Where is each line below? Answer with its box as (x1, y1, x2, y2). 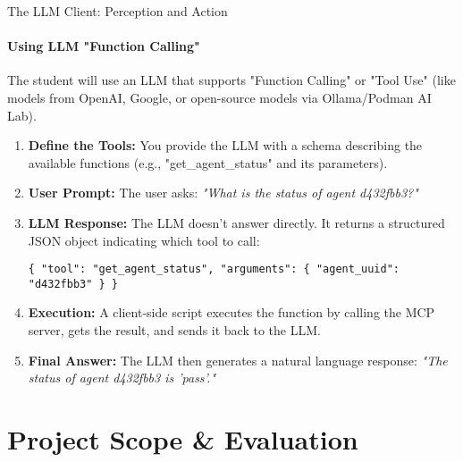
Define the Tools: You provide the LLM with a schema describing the (28, 136, 423, 155)
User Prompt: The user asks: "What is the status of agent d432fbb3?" (28, 183, 418, 202)
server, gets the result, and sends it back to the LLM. (28, 321, 321, 340)
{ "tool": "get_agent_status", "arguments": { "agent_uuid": (28, 263, 400, 276)
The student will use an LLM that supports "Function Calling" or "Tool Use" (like (7, 71, 456, 89)
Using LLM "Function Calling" (7, 37, 200, 55)
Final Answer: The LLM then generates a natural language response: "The (28, 350, 448, 369)
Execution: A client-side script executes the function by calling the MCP (28, 303, 435, 322)
